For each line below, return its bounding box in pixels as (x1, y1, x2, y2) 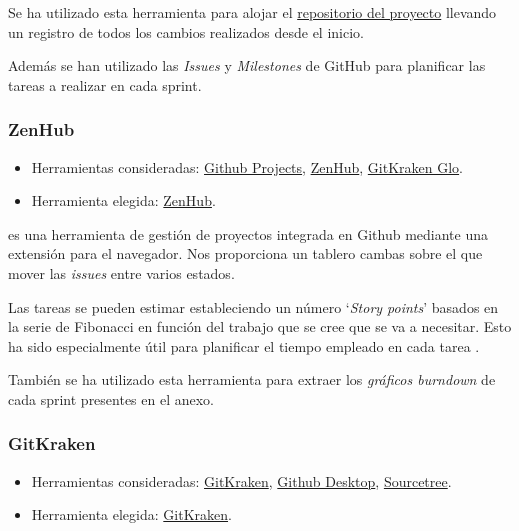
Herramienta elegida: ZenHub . (31, 190, 216, 211)
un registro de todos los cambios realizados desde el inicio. (8, 21, 364, 42)
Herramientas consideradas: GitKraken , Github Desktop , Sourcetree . (31, 470, 452, 491)
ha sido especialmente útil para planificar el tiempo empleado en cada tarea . (8, 335, 480, 356)
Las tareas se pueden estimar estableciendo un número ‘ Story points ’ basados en (8, 296, 499, 317)
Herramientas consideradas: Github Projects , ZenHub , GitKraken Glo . (31, 156, 463, 177)
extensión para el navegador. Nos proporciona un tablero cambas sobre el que (8, 243, 483, 264)
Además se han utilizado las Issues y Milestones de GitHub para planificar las (8, 55, 486, 76)
